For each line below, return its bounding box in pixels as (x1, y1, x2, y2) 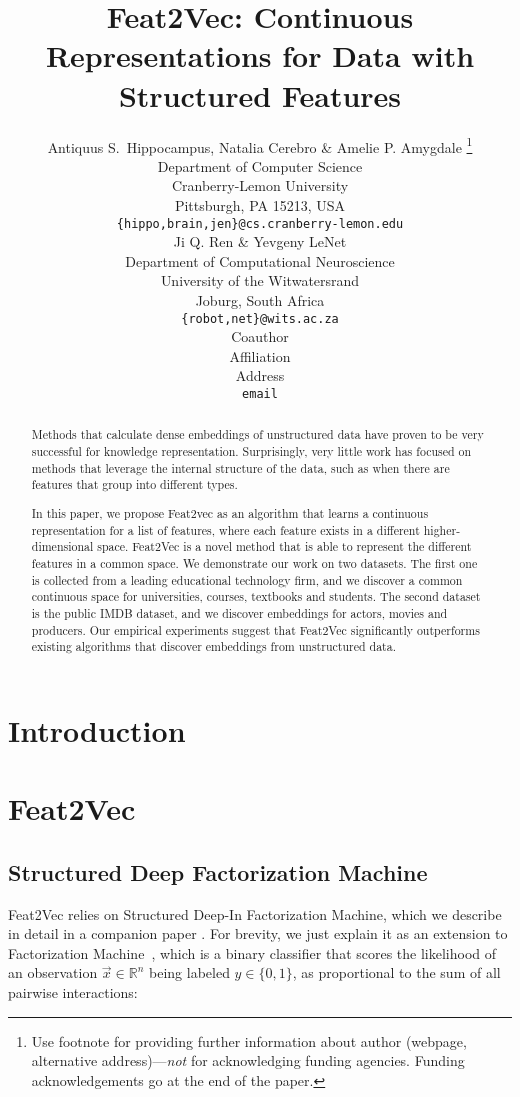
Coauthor (231, 326, 289, 347)
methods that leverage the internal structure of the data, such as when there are (31, 459, 450, 476)
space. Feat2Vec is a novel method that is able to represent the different (97, 538, 472, 555)
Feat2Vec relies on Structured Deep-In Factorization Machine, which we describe (8, 903, 502, 924)
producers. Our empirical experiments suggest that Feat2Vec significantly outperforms (31, 621, 480, 638)
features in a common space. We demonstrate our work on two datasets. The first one (31, 554, 478, 571)
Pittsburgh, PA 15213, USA (174, 194, 346, 215)
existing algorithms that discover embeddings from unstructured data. (31, 638, 396, 655)
